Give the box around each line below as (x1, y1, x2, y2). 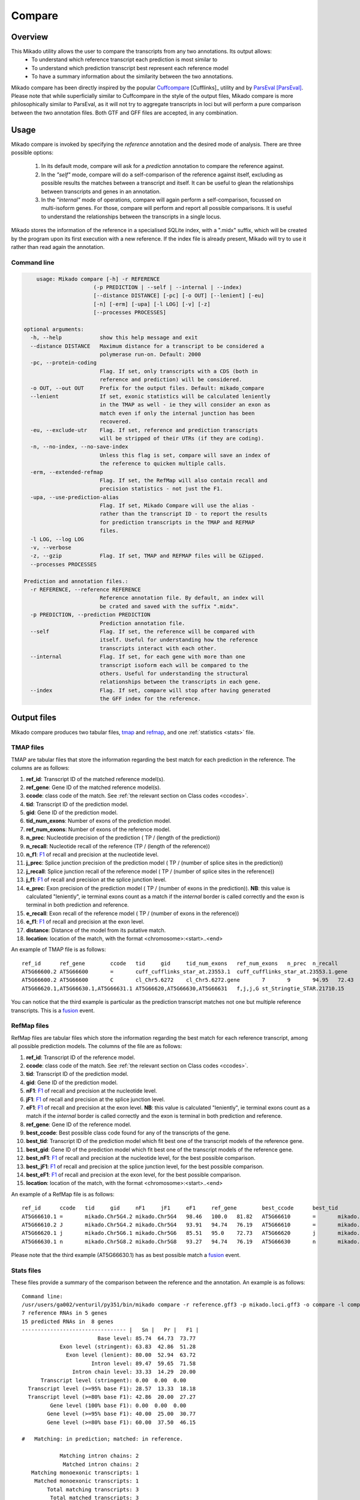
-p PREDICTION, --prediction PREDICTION (30, 611, 151, 618)
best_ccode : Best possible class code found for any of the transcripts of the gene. (26, 1129, 230, 1136)
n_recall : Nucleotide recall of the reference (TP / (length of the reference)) (26, 842, 210, 850)
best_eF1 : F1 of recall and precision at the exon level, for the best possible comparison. (26, 1171, 241, 1178)
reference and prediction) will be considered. (99, 376, 242, 383)
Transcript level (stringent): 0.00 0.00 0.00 (40, 1377, 187, 1384)
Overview (11, 32, 49, 42)
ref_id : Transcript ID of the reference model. (26, 1054, 136, 1061)
